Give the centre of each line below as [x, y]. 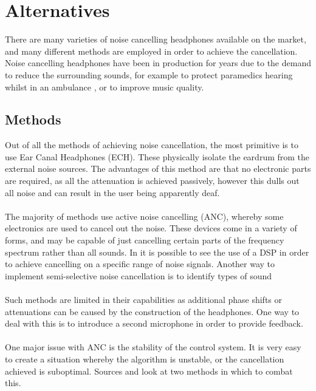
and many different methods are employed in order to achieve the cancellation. [151, 51]
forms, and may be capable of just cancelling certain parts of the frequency [145, 240]
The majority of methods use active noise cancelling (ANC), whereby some [144, 216]
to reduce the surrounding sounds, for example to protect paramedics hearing [149, 74]
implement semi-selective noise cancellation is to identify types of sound [139, 275]
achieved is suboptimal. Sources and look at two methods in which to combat [149, 371]
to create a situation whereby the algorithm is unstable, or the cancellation [145, 359]
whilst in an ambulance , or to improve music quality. [105, 87]
